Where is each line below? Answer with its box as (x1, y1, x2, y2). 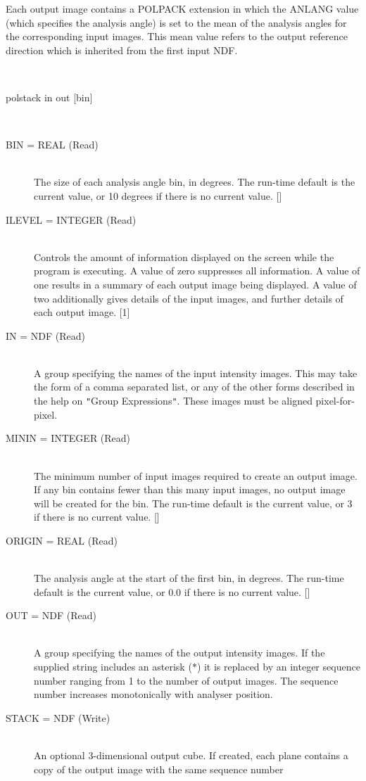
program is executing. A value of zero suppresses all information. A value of (34, 263, 360, 278)
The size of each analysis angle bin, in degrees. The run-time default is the (34, 174, 355, 189)
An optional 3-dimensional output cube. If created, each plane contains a (34, 748, 348, 762)
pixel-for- (315, 393, 355, 408)
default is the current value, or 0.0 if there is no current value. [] (34, 584, 310, 599)
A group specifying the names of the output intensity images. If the (34, 645, 325, 660)
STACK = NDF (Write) (6, 710, 111, 725)
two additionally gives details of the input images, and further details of (34, 291, 343, 305)
